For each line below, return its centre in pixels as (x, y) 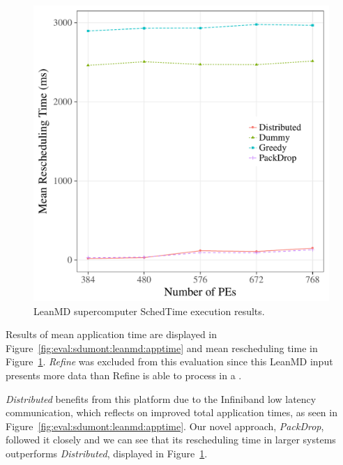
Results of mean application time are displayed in (112, 334)
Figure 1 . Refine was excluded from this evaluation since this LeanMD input (169, 361)
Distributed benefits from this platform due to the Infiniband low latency (161, 398)
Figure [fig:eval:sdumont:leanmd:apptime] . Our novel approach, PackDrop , (165, 426)
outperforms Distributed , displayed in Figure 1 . (107, 453)
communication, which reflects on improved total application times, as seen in (171, 412)
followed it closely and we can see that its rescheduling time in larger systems (171, 440)
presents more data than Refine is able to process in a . (124, 375)
